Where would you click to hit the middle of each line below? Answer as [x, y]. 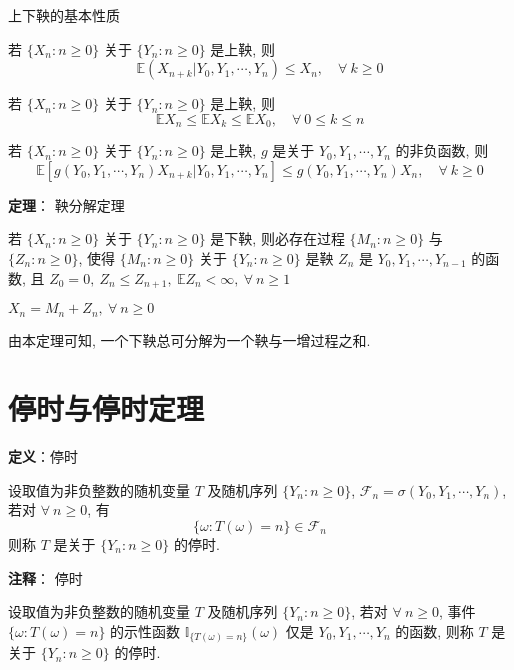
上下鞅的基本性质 [64, 15]
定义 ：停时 [43, 456]
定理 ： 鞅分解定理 [66, 204]
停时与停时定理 [106, 408]
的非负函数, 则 [442, 150]
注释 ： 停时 [45, 577]
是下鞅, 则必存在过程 [277, 238]
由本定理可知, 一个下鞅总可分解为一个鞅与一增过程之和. [189, 339]
